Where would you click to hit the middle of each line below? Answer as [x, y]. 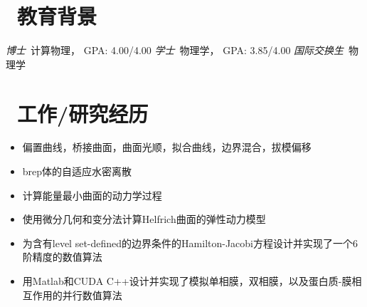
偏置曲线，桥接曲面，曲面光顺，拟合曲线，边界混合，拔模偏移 [167, 147]
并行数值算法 [92, 295]
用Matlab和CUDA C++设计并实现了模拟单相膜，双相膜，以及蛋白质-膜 [187, 281]
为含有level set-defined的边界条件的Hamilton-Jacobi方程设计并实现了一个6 [190, 243]
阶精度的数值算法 [62, 257]
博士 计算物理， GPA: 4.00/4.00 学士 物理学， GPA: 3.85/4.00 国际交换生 [175, 50]
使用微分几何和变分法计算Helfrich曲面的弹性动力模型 [144, 219]
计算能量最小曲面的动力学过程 [92, 195]
